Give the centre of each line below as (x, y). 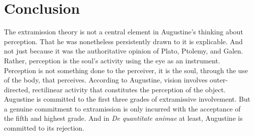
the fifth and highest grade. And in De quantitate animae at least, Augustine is (123, 118)
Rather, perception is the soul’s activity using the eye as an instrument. (112, 60)
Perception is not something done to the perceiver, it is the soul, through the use (126, 70)
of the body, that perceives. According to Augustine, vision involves (106, 80)
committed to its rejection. (44, 128)
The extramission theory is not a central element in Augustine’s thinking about (124, 32)
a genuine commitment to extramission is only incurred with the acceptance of (122, 108)
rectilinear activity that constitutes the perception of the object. (129, 89)
